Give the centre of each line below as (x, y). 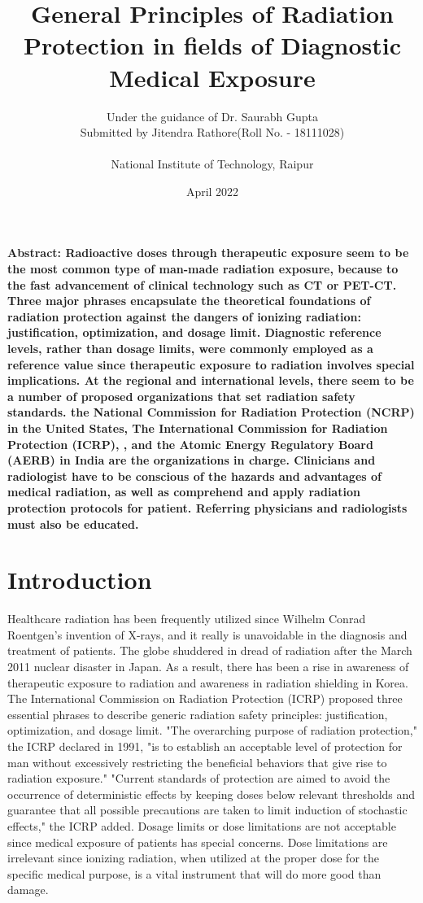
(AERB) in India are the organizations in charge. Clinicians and (192, 460)
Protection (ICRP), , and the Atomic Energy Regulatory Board (190, 444)
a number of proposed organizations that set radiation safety (181, 396)
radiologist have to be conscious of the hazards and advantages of (194, 475)
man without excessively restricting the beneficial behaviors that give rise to (197, 762)
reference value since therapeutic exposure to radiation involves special (211, 364)
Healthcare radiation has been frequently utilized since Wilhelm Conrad (187, 619)
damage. (28, 890)
